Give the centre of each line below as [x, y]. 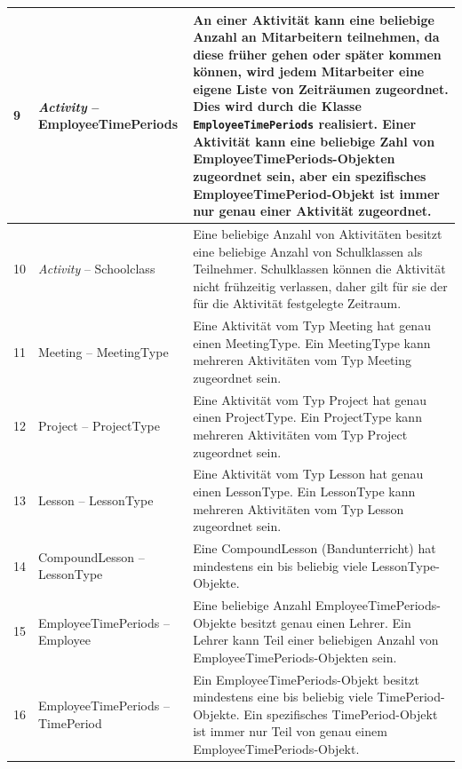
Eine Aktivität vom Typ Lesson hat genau [308, 474]
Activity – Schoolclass [97, 269]
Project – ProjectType [99, 426]
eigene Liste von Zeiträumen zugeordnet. [321, 88]
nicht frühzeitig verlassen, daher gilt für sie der [320, 285]
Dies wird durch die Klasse [277, 106]
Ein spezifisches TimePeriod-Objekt [341, 714]
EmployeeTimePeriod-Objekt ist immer [316, 193]
